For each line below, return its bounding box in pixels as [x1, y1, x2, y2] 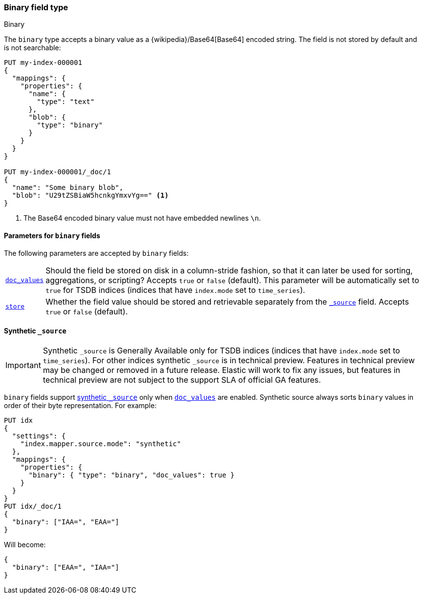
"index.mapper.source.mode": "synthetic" [20, 439, 181, 448]
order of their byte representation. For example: [4, 401, 157, 410]
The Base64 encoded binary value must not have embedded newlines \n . [23, 214, 261, 223]
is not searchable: [4, 43, 61, 52]
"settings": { [12, 432, 66, 440]
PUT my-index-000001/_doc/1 [4, 168, 111, 176]
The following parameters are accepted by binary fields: [4, 248, 189, 257]
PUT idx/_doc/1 [4, 502, 62, 510]
